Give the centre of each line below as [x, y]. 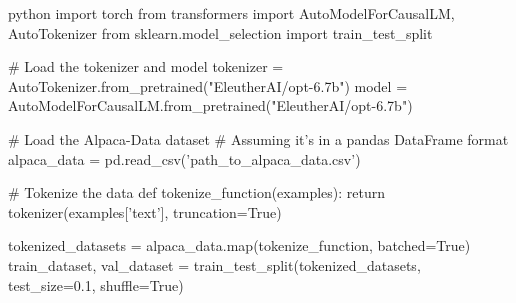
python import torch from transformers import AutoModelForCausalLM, [231, 13]
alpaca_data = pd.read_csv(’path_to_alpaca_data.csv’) [184, 158]
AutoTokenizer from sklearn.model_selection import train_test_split [220, 32]
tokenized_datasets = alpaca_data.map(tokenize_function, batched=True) [239, 245]
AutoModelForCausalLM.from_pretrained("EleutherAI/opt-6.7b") [210, 105]
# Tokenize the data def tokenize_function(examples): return [196, 192]
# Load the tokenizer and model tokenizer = [146, 66]
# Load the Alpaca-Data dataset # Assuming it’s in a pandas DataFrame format [258, 138]
